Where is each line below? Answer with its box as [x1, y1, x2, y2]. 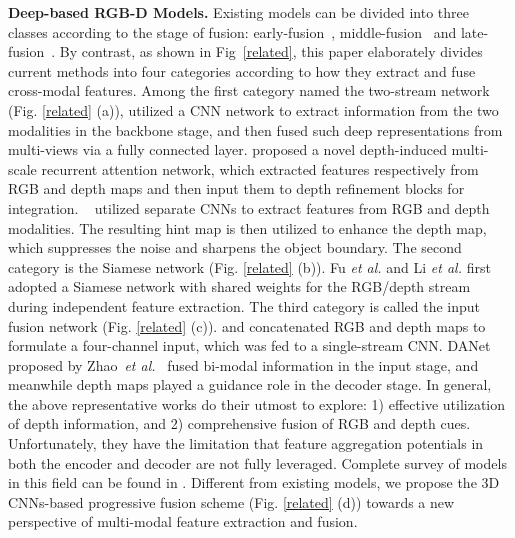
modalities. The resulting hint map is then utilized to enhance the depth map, [8, 217, 487, 238]
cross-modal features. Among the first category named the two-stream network [8, 80, 490, 101]
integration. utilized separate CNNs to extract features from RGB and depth [8, 197, 490, 218]
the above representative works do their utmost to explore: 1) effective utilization [8, 393, 505, 414]
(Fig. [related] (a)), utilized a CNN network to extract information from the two [8, 99, 499, 120]
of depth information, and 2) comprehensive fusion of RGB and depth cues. [8, 413, 471, 434]
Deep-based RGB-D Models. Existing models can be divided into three [8, 2, 470, 22]
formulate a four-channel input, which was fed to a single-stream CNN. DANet [8, 335, 491, 356]
